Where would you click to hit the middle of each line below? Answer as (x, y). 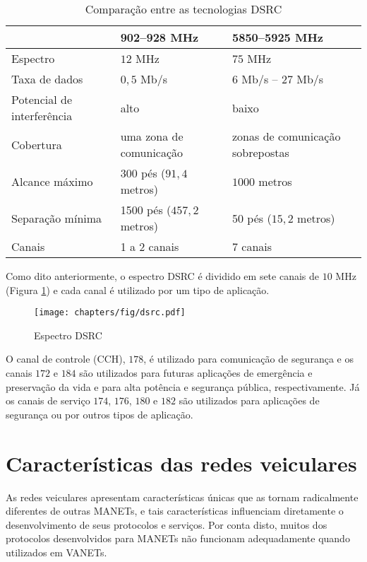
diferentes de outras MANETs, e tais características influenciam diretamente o (175, 511)
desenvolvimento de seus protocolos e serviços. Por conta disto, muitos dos (167, 524)
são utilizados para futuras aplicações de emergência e (196, 373)
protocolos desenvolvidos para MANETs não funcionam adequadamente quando (178, 538)
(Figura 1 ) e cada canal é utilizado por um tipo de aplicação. (138, 289)
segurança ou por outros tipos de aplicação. (100, 414)
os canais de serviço (48, 400)
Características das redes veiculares (181, 463)
